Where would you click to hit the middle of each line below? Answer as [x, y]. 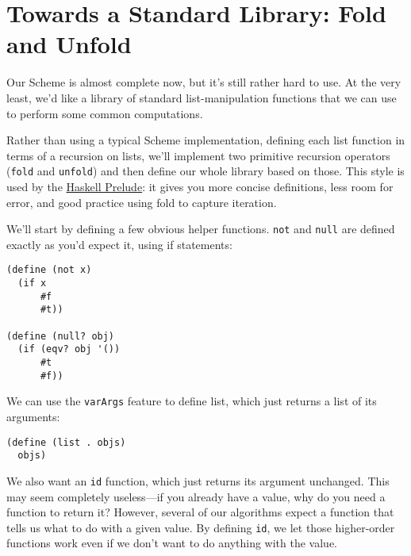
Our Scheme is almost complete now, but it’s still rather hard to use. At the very [204, 82]
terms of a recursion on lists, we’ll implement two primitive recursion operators [198, 155]
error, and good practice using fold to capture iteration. [142, 202]
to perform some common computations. [105, 113]
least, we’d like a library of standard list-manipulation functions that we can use [202, 97]
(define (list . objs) [66, 442]
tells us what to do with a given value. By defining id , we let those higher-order [201, 527]
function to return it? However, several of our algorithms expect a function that [200, 512]
